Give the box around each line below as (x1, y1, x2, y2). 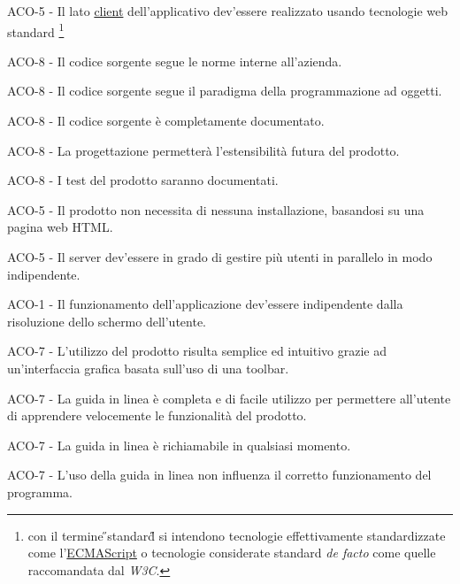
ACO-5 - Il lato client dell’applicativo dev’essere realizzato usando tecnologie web (7, 2, 448, 19)
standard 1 (7, 19, 65, 41)
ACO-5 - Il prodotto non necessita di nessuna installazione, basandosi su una (7, 200, 425, 219)
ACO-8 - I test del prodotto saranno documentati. (7, 171, 279, 189)
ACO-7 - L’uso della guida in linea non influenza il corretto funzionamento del (7, 465, 432, 484)
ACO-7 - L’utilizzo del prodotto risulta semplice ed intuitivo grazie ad (7, 342, 387, 360)
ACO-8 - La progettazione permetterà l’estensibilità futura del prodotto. (7, 141, 400, 159)
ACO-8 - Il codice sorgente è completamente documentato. (7, 111, 325, 130)
